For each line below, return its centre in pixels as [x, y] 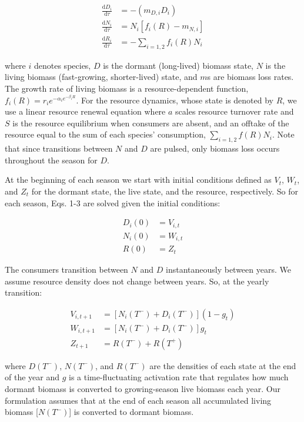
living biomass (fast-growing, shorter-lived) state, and [101, 77]
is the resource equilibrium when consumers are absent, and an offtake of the [151, 123]
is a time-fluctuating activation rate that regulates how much [179, 377]
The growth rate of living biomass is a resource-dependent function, [127, 88]
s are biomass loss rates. [250, 77]
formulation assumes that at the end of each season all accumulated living [138, 400]
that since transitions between [59, 148]
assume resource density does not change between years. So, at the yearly [137, 281]
